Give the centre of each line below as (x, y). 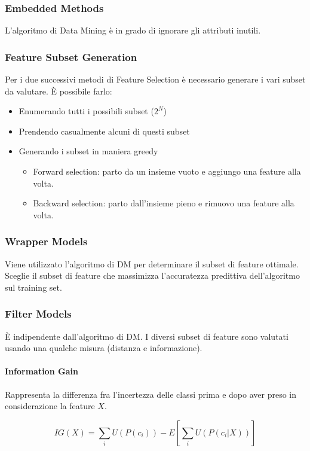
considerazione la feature (50, 406)
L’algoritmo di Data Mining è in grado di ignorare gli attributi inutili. (133, 30)
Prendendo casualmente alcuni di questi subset (104, 131)
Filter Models (38, 314)
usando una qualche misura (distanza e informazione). (104, 348)
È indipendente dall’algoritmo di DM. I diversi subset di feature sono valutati (147, 336)
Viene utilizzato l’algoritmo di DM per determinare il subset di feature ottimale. (152, 263)
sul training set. (33, 287)
